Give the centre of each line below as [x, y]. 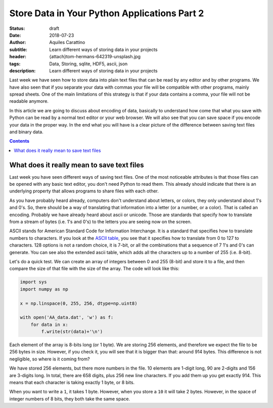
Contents [19, 141]
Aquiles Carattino [67, 43]
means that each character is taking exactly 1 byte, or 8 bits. [72, 383]
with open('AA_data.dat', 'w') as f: [67, 317]
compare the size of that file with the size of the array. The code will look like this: [94, 269]
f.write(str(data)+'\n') [72, 332]
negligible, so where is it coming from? [50, 359]
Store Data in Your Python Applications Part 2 [107, 13]
